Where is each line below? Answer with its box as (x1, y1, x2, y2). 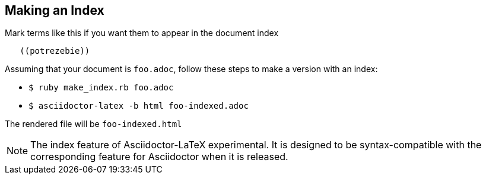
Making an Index (5, 3, 104, 18)
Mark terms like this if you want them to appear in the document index (5, 28, 279, 38)
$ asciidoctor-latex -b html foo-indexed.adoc (28, 101, 249, 111)
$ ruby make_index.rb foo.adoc (28, 83, 174, 93)
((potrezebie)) (20, 46, 90, 56)
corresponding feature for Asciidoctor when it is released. (30, 151, 288, 163)
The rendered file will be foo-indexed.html (5, 119, 182, 129)
